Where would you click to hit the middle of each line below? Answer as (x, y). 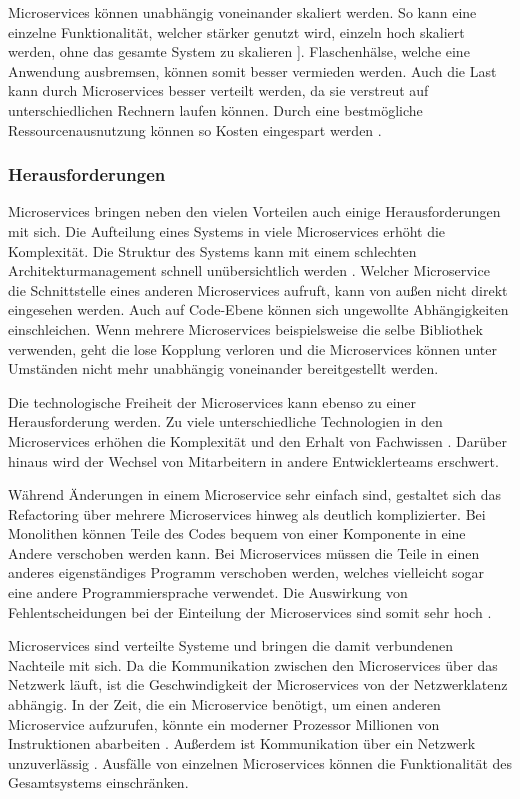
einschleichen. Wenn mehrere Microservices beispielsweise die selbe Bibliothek (245, 328)
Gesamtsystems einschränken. (98, 782)
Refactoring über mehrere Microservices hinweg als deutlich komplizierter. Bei (247, 513)
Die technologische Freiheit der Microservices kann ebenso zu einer (212, 401)
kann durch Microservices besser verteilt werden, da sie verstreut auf (218, 90)
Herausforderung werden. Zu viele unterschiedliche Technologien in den (225, 421)
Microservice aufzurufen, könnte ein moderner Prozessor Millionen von (224, 723)
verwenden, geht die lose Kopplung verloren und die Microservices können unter (252, 348)
